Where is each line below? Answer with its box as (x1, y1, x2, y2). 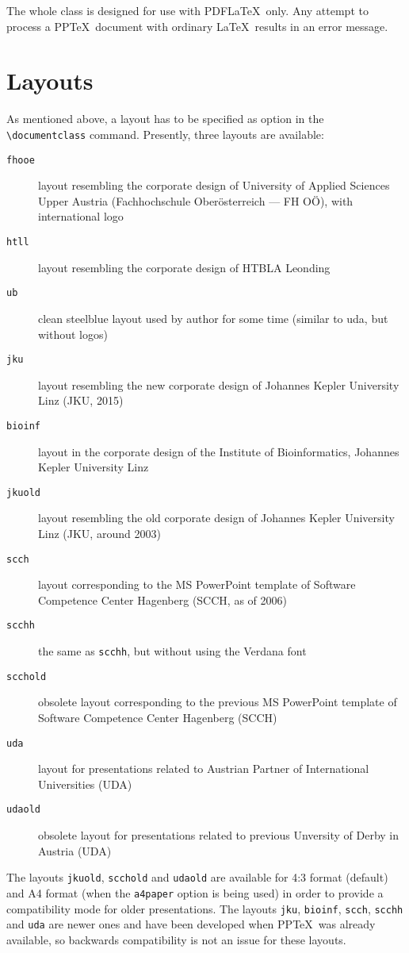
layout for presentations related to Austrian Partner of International (38, 760, 369, 777)
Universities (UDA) (38, 775, 132, 792)
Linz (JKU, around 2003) (38, 525, 161, 542)
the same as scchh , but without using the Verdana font (38, 643, 307, 659)
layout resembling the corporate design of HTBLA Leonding (38, 259, 331, 275)
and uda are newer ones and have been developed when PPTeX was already (6, 916, 376, 932)
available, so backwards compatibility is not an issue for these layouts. (6, 931, 346, 947)
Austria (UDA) (38, 842, 112, 859)
